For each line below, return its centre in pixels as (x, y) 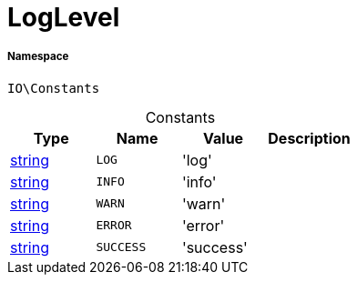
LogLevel (64, 17)
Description (309, 138)
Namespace (38, 57)
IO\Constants (54, 88)
